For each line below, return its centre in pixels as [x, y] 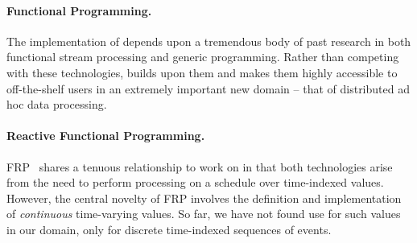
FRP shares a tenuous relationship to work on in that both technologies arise [200, 166]
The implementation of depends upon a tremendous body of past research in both [209, 41]
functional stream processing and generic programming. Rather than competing [203, 57]
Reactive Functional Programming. [106, 136]
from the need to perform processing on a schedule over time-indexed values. [195, 182]
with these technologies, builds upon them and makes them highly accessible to [202, 72]
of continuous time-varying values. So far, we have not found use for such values [204, 214]
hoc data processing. [57, 104]
